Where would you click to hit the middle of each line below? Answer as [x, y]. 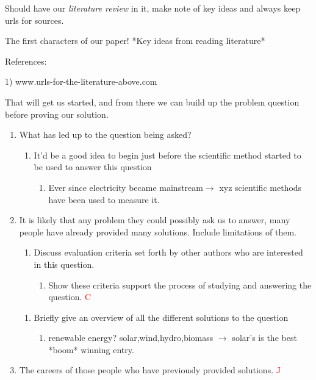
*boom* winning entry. [91, 349]
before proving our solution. [57, 114]
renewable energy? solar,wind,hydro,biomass [131, 338]
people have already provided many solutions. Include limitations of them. [158, 231]
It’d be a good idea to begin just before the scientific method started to [167, 155]
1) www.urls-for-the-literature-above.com [81, 81]
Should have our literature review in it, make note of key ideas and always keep [153, 8]
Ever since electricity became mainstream [126, 187]
